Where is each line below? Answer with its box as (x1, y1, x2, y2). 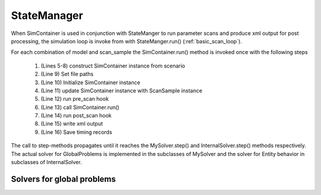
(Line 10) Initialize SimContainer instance (40, 79, 141, 86)
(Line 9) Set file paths (40, 71, 94, 78)
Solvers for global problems (11, 174, 116, 184)
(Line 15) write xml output (40, 120, 103, 127)
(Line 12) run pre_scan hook (40, 95, 109, 103)
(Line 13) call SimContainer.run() (40, 104, 120, 111)
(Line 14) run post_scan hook (40, 112, 112, 119)
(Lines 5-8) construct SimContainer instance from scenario (40, 62, 185, 69)
